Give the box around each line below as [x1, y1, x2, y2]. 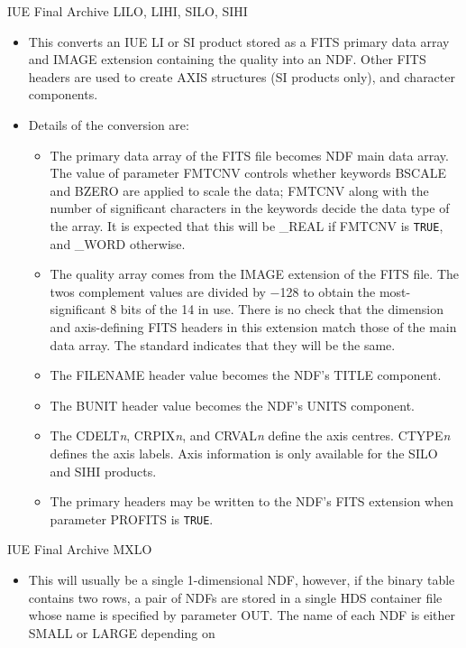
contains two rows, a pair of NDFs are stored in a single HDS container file [28, 588, 443, 606]
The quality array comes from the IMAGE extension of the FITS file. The [50, 264, 459, 283]
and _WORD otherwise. [50, 234, 186, 253]
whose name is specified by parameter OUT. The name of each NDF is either [28, 606, 456, 625]
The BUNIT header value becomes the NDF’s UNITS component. [50, 395, 415, 414]
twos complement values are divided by [50, 282, 266, 301]
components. [28, 85, 98, 104]
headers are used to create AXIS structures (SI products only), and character [28, 67, 455, 86]
